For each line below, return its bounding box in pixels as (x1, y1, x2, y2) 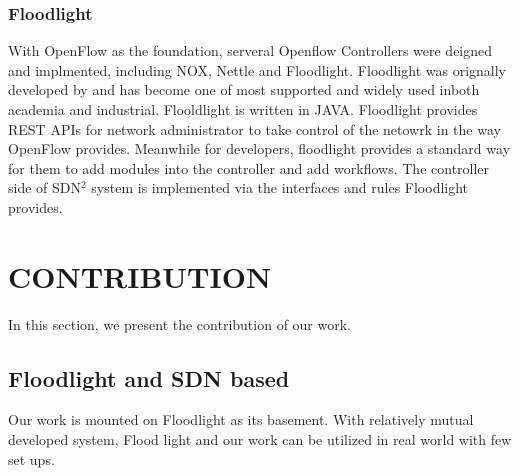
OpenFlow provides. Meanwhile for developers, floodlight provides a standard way (8, 138, 511, 159)
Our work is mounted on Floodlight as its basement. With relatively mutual (8, 409, 474, 430)
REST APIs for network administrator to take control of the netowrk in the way (8, 118, 501, 139)
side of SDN (8, 177, 81, 198)
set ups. (8, 448, 55, 469)
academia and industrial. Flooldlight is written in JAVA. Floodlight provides (8, 99, 478, 119)
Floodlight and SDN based (8, 362, 290, 393)
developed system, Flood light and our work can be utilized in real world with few (8, 429, 512, 450)
